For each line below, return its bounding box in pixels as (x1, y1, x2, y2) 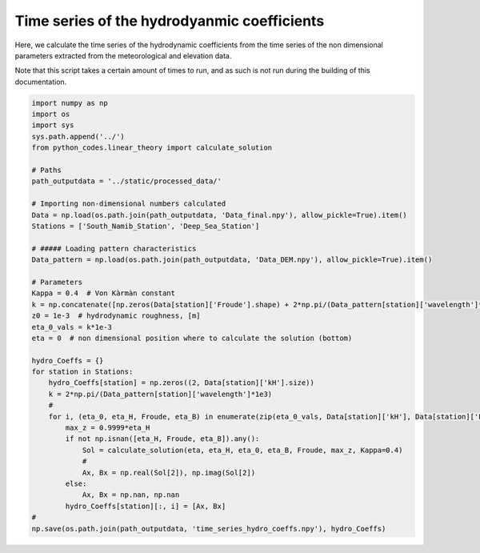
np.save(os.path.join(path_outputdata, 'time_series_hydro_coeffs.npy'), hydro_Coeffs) (31, 524, 386, 533)
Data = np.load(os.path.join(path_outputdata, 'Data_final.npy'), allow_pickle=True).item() (31, 210, 407, 219)
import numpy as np (31, 98, 108, 107)
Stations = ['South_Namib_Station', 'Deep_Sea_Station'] (31, 222, 260, 230)
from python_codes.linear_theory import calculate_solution (31, 143, 273, 152)
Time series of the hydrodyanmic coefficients (14, 12, 325, 30)
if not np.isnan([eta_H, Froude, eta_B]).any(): (65, 435, 260, 443)
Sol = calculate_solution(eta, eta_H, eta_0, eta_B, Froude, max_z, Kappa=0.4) (82, 445, 403, 455)
